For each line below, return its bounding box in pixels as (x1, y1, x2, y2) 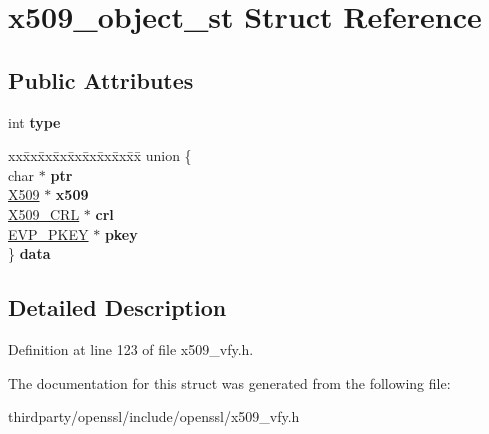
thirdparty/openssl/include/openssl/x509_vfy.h (8, 406, 300, 427)
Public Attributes (8, 64, 194, 95)
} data (8, 243, 51, 264)
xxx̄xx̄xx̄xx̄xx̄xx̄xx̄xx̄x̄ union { (8, 145, 192, 166)
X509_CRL (8, 203, 80, 224)
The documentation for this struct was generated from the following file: (8, 372, 451, 393)
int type (8, 111, 61, 132)
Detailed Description (8, 292, 227, 323)
